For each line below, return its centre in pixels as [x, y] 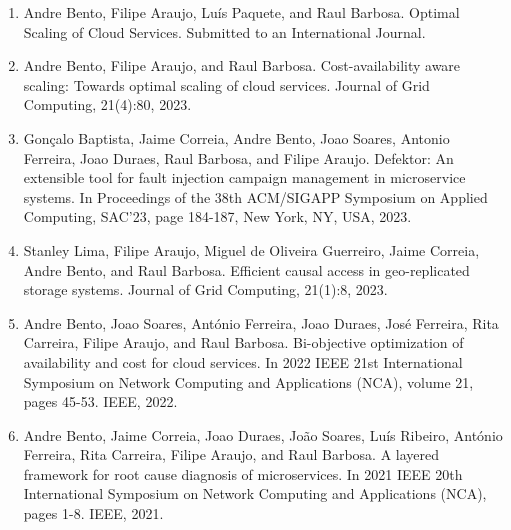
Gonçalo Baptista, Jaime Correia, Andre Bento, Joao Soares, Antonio [236, 137]
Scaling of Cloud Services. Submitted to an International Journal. [224, 31]
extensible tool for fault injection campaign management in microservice [244, 177]
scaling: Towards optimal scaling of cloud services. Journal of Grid [226, 84]
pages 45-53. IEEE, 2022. [100, 401]
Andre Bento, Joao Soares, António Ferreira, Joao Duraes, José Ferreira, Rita [261, 322]
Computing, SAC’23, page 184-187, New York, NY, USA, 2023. [217, 216]
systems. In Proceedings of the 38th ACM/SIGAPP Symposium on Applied [255, 196]
